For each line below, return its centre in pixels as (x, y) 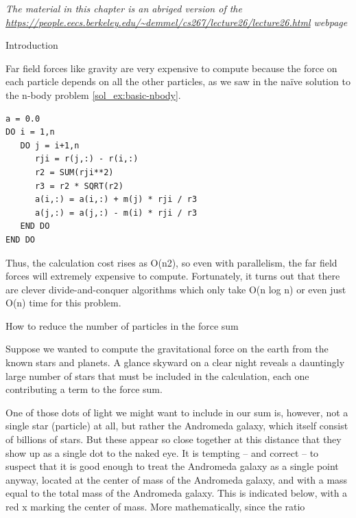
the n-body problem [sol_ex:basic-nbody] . (93, 94)
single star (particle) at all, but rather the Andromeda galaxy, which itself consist (177, 426)
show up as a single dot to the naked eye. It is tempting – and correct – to (162, 452)
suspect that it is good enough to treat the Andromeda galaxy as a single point (172, 466)
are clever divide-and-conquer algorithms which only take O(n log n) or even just (176, 289)
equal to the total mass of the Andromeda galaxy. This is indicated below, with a (177, 493)
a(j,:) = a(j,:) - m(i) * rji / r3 (116, 213)
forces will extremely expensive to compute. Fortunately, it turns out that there (173, 276)
